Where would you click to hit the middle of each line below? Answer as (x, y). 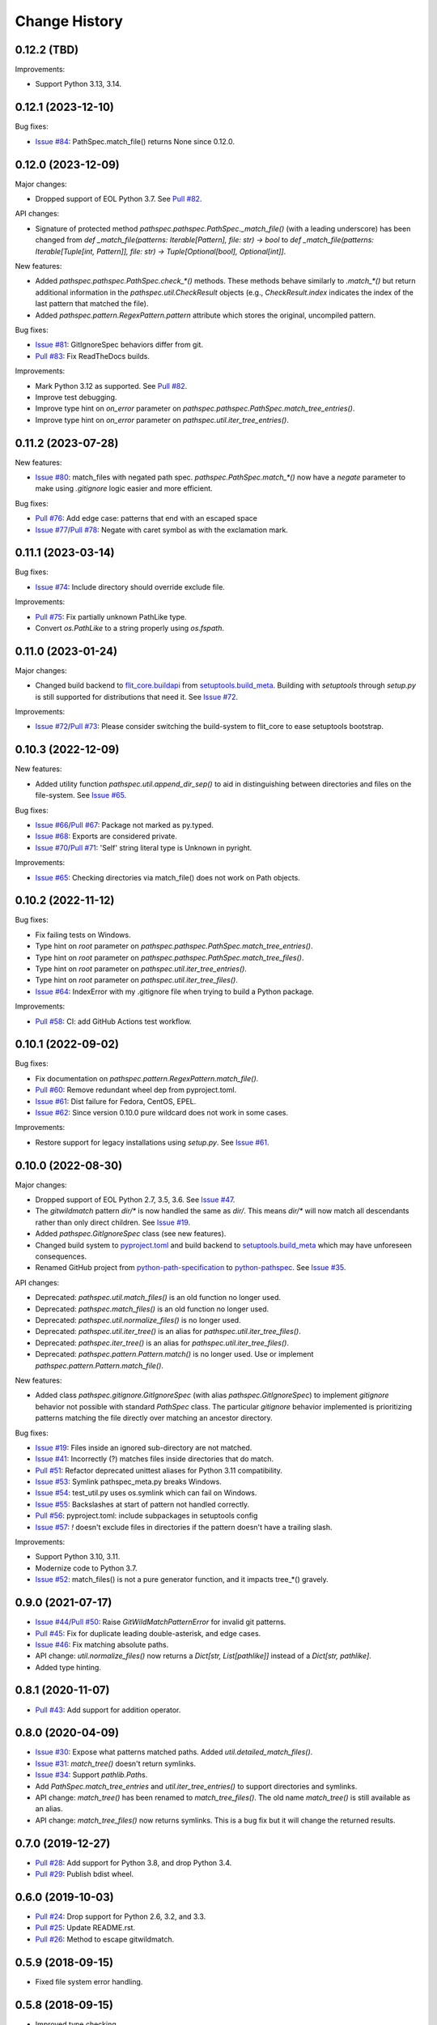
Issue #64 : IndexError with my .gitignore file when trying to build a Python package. (175, 991)
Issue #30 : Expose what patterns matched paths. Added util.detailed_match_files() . (174, 1752)
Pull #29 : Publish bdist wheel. (85, 1874)
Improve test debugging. (76, 397)
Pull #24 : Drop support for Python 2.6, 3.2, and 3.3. (121, 1916)
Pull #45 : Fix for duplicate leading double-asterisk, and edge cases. (148, 1633)
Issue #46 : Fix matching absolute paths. (102, 1644)
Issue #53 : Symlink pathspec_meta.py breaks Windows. (128, 1481)
